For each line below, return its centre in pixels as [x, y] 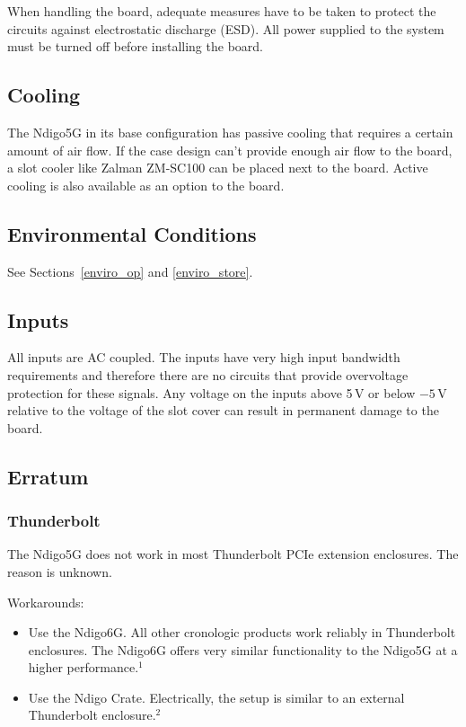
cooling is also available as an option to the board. [146, 185]
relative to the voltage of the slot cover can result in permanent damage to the [223, 410]
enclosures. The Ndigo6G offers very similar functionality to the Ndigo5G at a [243, 649]
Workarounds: [46, 602]
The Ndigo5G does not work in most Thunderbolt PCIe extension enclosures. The [233, 554]
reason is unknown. [60, 571]
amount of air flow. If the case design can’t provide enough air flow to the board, [230, 150]
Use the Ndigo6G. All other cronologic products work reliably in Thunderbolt [242, 632]
